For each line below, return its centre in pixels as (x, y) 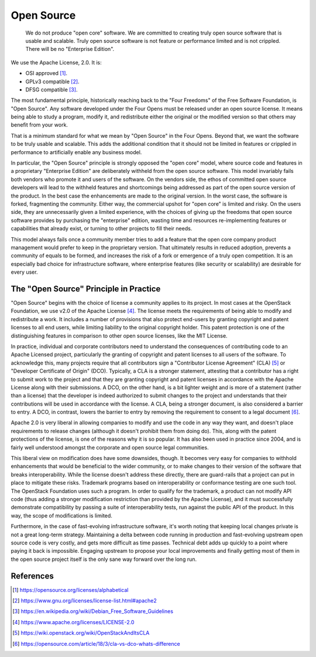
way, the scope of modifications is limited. (61, 515)
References (32, 576)
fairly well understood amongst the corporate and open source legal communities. (110, 447)
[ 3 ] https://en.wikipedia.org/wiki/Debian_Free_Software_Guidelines (93, 611)
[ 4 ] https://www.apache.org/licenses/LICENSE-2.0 (73, 622)
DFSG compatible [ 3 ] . (51, 89)
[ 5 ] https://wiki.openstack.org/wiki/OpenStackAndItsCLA (81, 633)
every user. (24, 272)
